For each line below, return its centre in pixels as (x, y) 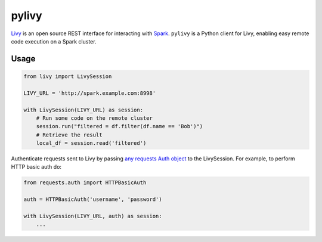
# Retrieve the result (69, 135)
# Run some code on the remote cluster (95, 118)
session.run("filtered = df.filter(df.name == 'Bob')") (120, 126)
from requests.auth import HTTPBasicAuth (85, 183)
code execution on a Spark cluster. (54, 41)
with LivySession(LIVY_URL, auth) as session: (93, 216)
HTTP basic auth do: (36, 167)
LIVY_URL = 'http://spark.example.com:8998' (90, 93)
